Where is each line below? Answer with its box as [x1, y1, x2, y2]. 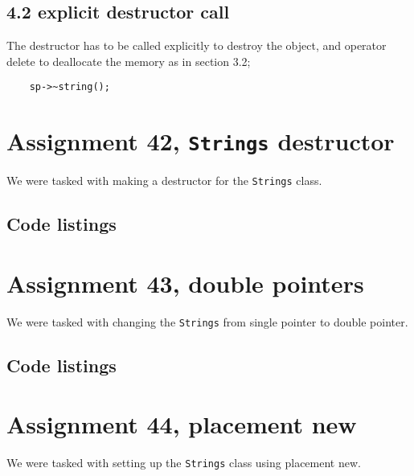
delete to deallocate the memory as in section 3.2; [6, 52, 251, 69]
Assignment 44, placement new [6, 408, 357, 441]
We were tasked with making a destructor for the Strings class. [6, 172, 322, 189]
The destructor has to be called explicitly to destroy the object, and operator [6, 37, 387, 54]
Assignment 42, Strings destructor [6, 125, 395, 158]
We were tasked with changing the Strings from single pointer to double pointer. [6, 313, 408, 330]
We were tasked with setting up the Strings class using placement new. [6, 454, 361, 471]
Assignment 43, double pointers [6, 266, 364, 299]
